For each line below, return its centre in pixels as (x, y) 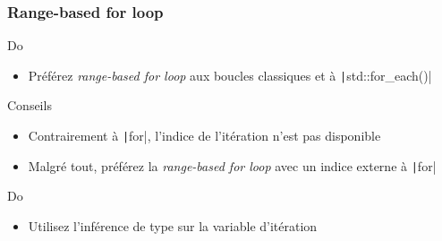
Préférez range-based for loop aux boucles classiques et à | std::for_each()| (230, 75)
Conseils (30, 105)
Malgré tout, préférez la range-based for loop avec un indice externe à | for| (232, 165)
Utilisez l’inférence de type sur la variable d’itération (173, 225)
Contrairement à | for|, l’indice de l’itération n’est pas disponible (204, 136)
